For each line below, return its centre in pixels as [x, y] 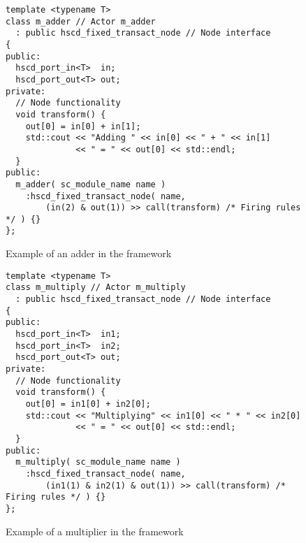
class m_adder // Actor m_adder [81, 21]
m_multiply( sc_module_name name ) [98, 462]
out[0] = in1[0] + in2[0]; [88, 404]
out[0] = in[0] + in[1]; [83, 126]
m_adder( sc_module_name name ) [91, 184]
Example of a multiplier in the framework [95, 531]
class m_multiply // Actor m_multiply [96, 288]
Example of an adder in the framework [89, 253]
